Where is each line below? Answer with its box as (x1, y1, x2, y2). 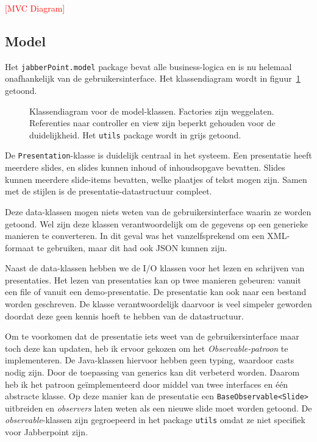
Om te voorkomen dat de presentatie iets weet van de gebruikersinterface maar (5, 330, 299, 343)
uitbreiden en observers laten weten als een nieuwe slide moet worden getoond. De (5, 401, 312, 414)
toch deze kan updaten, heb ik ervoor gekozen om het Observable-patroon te (5, 341, 288, 354)
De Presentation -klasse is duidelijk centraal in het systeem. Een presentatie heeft (5, 149, 312, 162)
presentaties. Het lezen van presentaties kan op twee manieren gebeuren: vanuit (5, 273, 301, 286)
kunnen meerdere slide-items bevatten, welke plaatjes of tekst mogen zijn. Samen (5, 173, 307, 185)
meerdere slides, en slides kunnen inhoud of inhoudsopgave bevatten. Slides (5, 161, 285, 174)
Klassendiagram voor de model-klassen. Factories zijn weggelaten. (29, 104, 274, 117)
